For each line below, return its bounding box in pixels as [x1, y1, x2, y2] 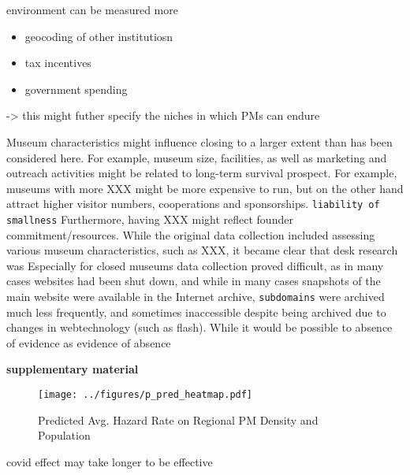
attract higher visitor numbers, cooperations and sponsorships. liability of [6, 195, 380, 212]
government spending [24, 80, 128, 97]
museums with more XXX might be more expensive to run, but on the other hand [6, 180, 404, 196]
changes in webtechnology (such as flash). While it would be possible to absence [6, 319, 393, 336]
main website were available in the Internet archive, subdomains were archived [6, 288, 385, 305]
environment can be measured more [6, 2, 178, 17]
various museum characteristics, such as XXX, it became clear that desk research [6, 242, 398, 258]
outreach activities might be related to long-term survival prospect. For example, [6, 165, 397, 181]
